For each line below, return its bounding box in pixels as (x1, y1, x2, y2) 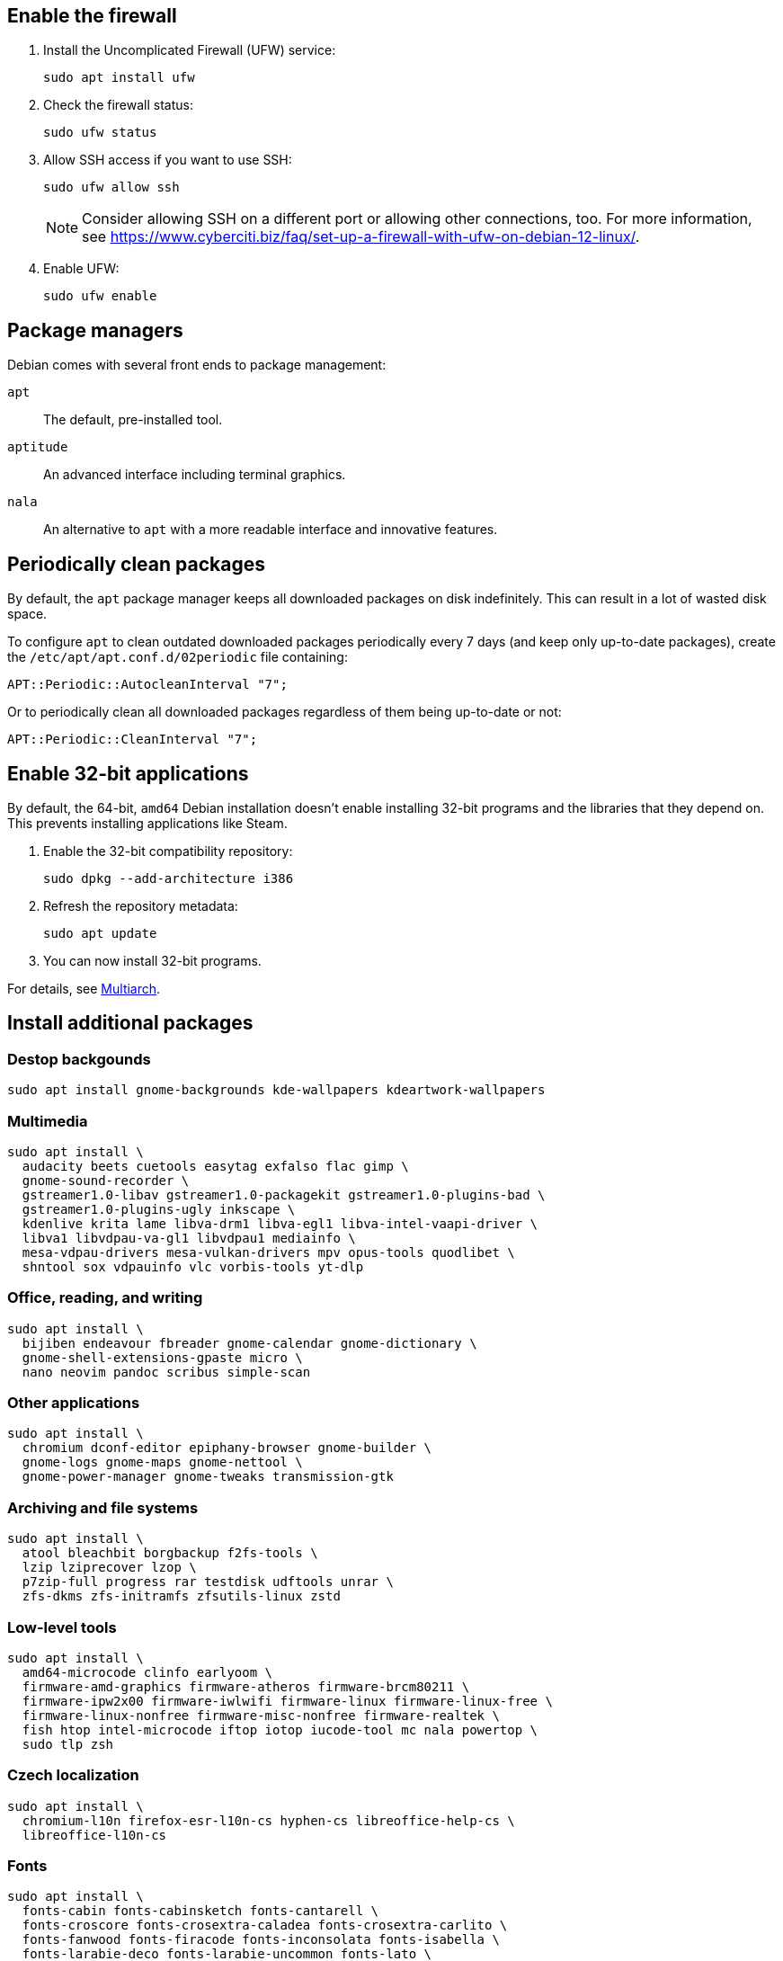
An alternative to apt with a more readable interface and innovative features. (43, 521, 498, 538)
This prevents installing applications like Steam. (7, 815, 288, 831)
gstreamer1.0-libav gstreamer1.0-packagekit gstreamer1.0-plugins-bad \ (22, 1187, 546, 1202)
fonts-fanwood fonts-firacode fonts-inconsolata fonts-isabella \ (22, 1932, 500, 1948)
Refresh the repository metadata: (43, 897, 238, 914)
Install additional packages (7, 1012, 254, 1035)
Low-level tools (7, 1618, 117, 1636)
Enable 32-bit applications (7, 762, 249, 785)
